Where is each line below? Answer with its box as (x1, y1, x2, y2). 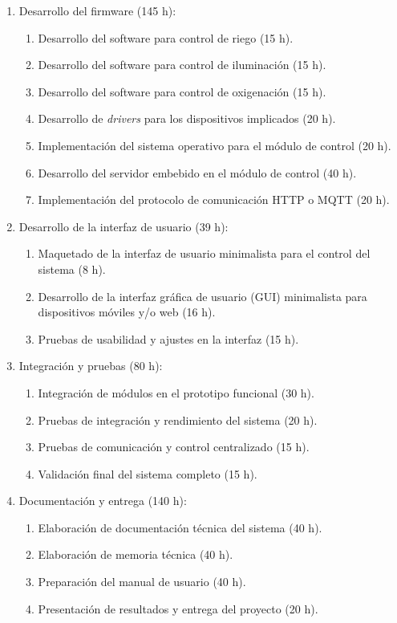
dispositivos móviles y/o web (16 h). (38, 303, 216, 320)
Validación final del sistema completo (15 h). (38, 465, 257, 482)
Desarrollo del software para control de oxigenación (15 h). (38, 83, 326, 100)
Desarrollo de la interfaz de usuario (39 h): (18, 218, 229, 234)
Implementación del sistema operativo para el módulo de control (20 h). (38, 136, 391, 153)
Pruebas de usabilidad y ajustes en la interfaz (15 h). (38, 330, 299, 347)
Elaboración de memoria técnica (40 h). (38, 546, 233, 563)
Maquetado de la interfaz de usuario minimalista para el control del (38, 245, 371, 262)
